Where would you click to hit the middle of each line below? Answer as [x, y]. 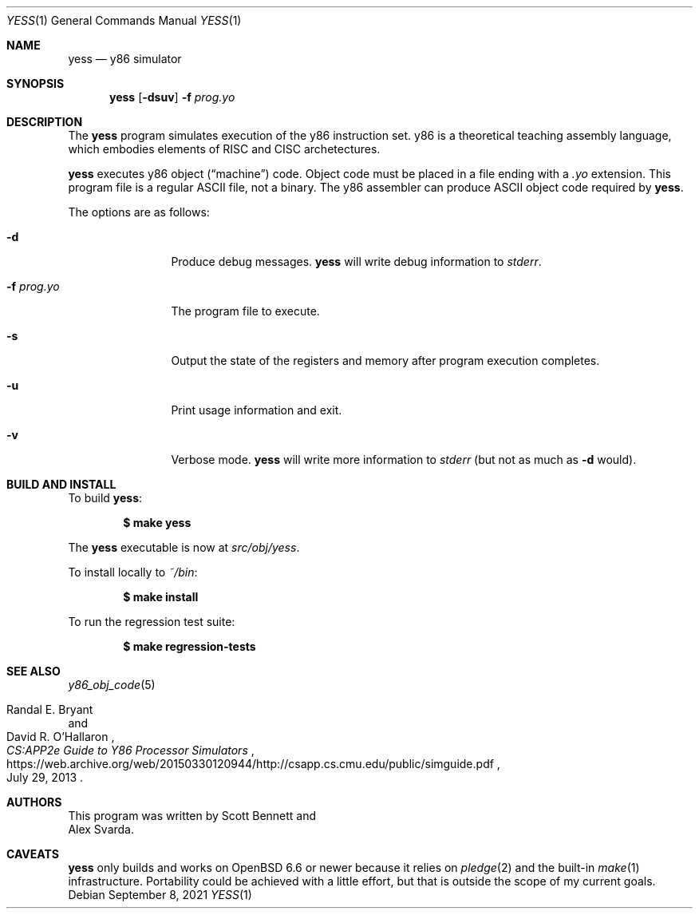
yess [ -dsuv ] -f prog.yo [172, 97]
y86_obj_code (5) [112, 685]
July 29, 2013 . [45, 777]
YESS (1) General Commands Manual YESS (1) [124, 20]
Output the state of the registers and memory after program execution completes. [385, 360]
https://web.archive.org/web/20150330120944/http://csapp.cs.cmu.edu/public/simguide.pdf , [253, 764]
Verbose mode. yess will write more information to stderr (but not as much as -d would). [404, 459]
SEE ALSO [34, 671]
